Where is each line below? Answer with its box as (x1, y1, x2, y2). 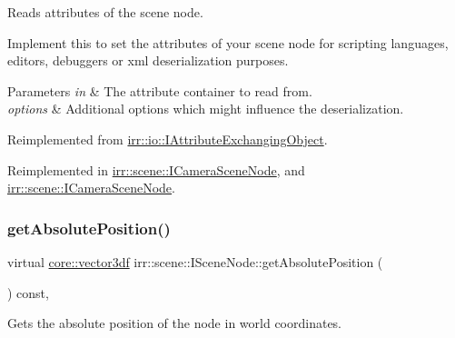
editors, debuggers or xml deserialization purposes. (7, 51, 289, 70)
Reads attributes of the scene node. (7, 3, 203, 21)
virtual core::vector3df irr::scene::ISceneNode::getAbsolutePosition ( (7, 252, 383, 271)
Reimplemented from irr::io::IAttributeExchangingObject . (7, 129, 328, 148)
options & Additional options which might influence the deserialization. (7, 99, 404, 118)
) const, (7, 283, 49, 302)
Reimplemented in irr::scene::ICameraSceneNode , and (7, 160, 305, 179)
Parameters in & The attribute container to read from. (7, 81, 312, 100)
